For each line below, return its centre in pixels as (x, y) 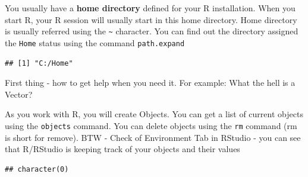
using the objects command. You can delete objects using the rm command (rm (151, 125)
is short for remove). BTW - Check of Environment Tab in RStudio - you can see (153, 137)
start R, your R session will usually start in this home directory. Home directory (151, 19)
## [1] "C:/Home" (39, 63)
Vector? (19, 94)
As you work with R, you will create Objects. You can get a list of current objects (154, 114)
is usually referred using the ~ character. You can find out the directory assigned (152, 31)
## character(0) (37, 169)
